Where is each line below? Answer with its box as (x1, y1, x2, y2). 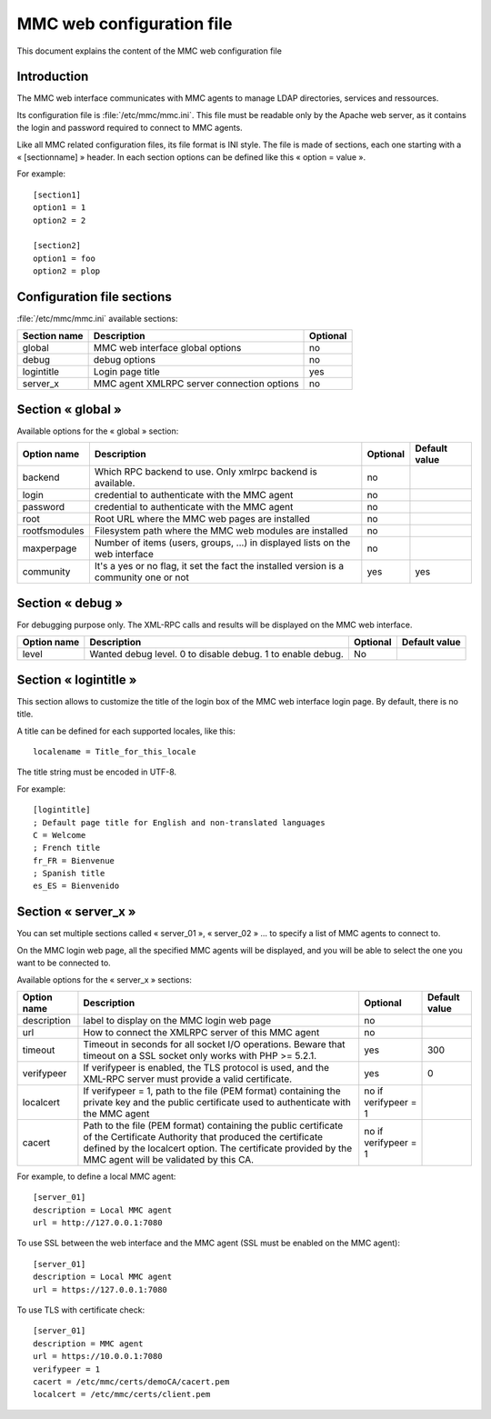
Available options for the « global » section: (16, 425, 179, 436)
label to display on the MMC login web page (83, 1014, 272, 1026)
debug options (93, 354, 156, 366)
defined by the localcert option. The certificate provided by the (83, 1142, 353, 1154)
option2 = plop (33, 266, 101, 276)
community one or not (94, 571, 190, 584)
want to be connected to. (16, 957, 111, 968)
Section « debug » (16, 595, 123, 611)
